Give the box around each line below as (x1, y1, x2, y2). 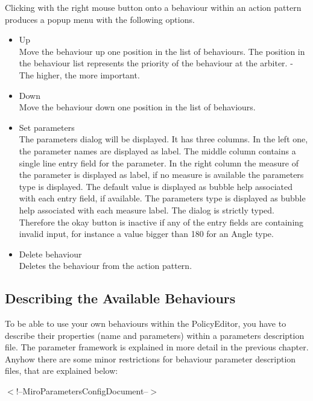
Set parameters (19, 121, 75, 133)
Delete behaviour (19, 247, 82, 260)
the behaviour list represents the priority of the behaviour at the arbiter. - (19, 57, 293, 69)
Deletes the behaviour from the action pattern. (19, 259, 192, 272)
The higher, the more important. (19, 68, 140, 81)
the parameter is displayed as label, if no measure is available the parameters (19, 168, 304, 181)
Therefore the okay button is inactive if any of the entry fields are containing (19, 215, 304, 228)
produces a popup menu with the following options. (5, 13, 195, 25)
